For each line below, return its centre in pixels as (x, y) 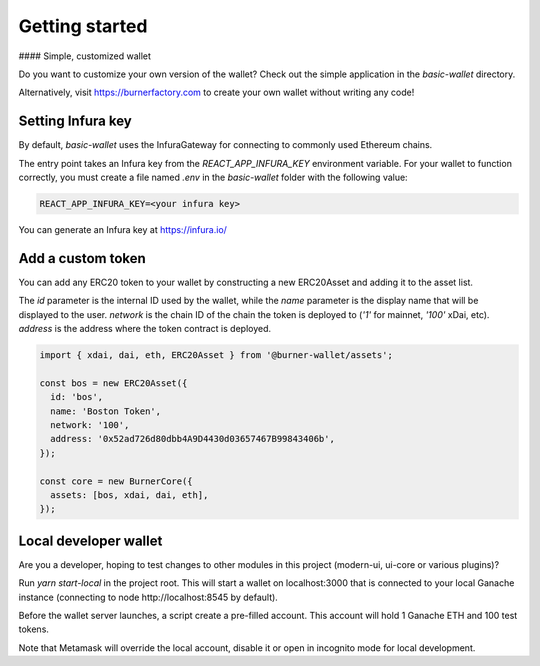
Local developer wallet (90, 540)
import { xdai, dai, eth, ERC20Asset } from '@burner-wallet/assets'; (216, 355)
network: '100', (90, 425)
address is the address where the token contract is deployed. (145, 329)
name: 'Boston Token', (106, 411)
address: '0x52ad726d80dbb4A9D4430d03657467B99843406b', (192, 439)
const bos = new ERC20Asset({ (113, 383)
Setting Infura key (75, 121)
